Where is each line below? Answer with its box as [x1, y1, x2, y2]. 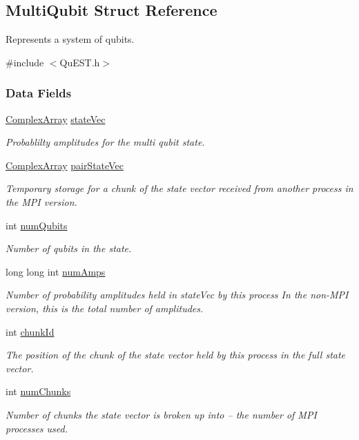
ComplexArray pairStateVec [6, 157, 124, 172]
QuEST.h [59, 55, 100, 69]
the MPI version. [6, 194, 77, 209]
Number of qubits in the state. [6, 241, 132, 256]
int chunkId [6, 324, 55, 338]
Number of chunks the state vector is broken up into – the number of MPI [6, 407, 317, 421]
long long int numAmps [6, 264, 106, 278]
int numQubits [6, 218, 68, 232]
